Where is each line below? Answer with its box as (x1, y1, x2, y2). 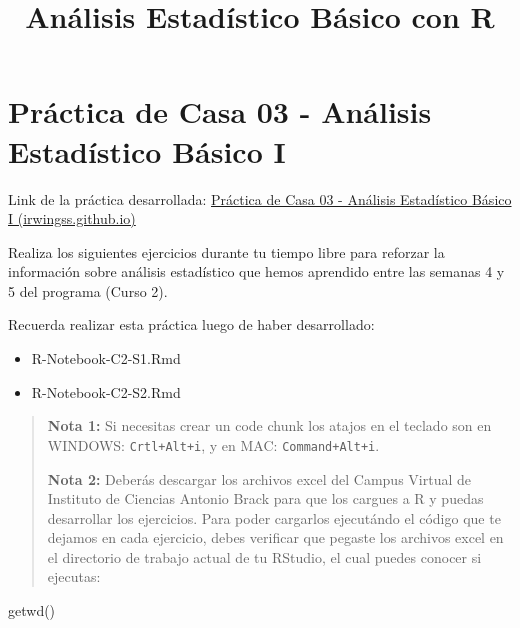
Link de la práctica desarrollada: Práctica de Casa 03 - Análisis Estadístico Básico (8, 188, 512, 209)
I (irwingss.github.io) (8, 208, 136, 229)
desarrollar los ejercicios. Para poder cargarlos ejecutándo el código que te (47, 507, 501, 528)
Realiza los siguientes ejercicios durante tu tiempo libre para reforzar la (8, 241, 445, 262)
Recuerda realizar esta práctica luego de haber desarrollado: (8, 314, 375, 335)
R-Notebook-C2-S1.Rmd (31, 348, 181, 369)
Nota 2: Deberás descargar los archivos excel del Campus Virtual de (47, 468, 471, 489)
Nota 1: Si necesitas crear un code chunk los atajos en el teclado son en (47, 415, 492, 436)
